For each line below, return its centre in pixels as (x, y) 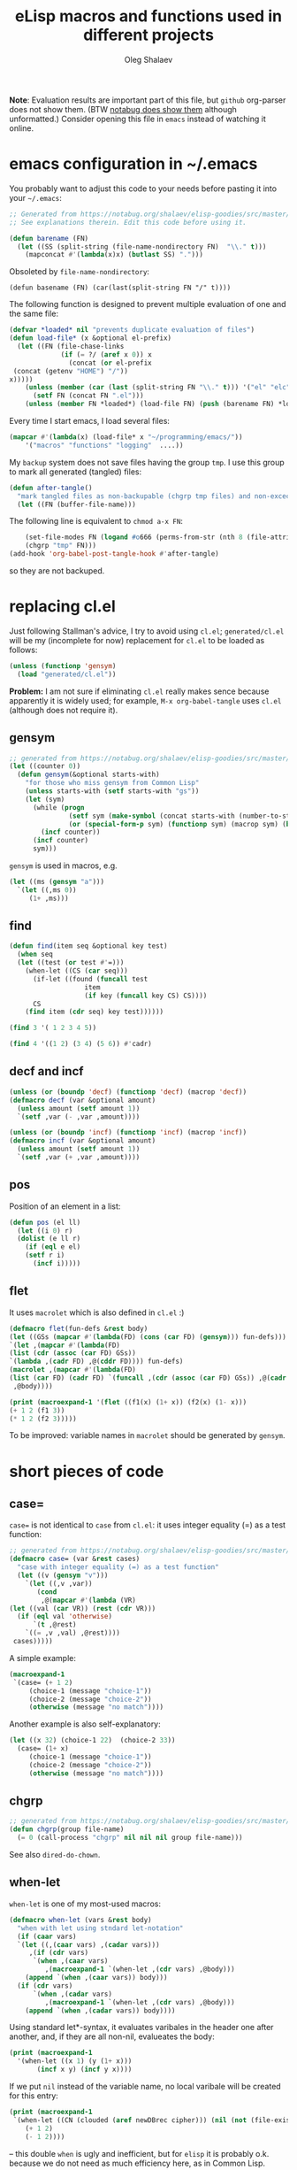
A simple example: (43, 1658)
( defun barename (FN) (49, 238)
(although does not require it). (64, 710)
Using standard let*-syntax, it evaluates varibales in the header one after (141, 2028)
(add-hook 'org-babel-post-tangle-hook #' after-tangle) (114, 554)
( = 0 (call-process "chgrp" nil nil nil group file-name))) (130, 1838)
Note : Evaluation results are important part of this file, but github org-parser (148, 100)
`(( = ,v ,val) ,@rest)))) (73, 1633)
